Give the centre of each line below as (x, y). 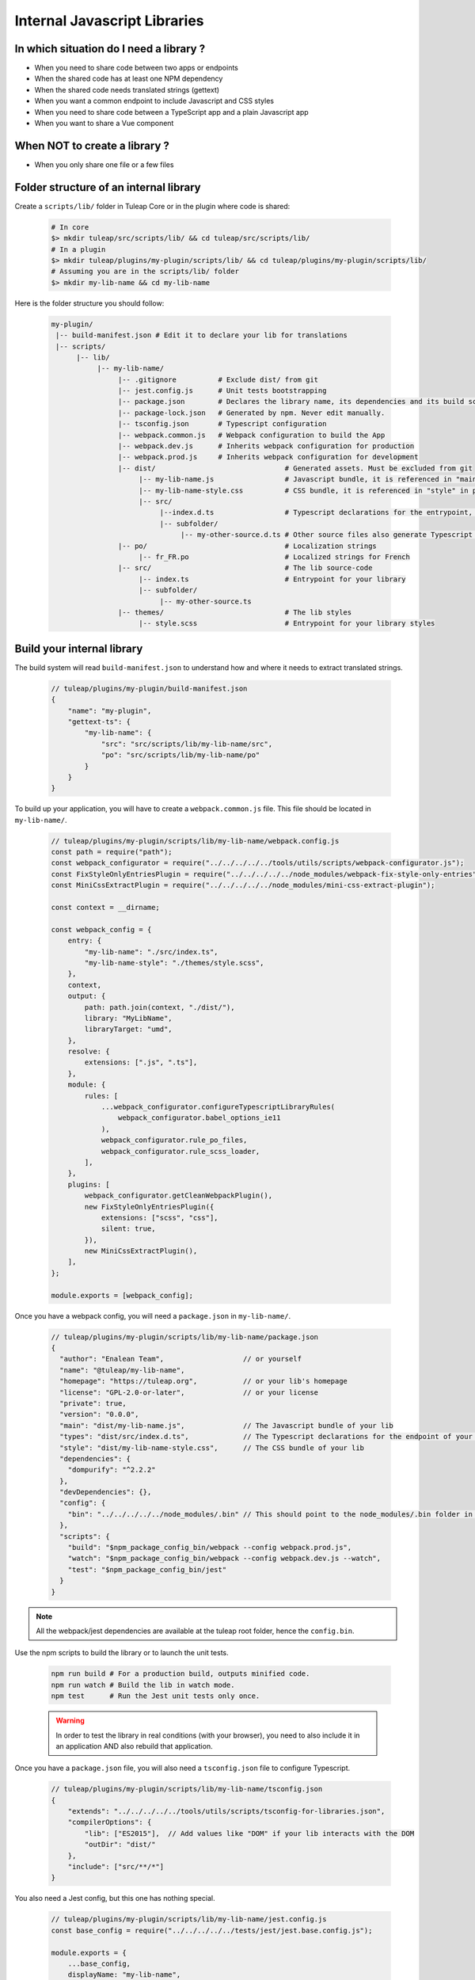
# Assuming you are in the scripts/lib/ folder (145, 272)
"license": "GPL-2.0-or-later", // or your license (189, 1392)
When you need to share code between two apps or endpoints (137, 68)
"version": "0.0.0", (99, 1415)
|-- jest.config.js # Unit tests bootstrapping (222, 391)
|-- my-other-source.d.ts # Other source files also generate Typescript (326, 535)
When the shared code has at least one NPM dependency (129, 78)
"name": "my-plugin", (110, 710)
